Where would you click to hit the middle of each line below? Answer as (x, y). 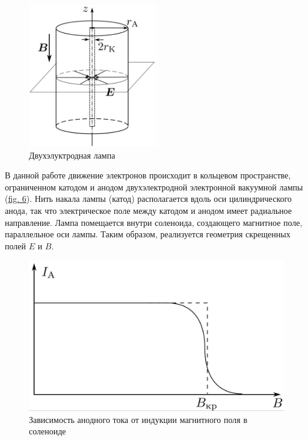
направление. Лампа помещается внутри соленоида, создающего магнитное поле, (154, 222)
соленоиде (48, 431)
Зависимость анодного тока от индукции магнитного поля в (138, 419)
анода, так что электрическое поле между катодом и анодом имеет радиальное (148, 210)
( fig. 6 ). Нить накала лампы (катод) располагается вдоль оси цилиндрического (148, 199)
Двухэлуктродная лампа (72, 155)
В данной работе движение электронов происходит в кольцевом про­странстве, (148, 175)
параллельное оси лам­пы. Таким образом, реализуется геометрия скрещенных (148, 234)
